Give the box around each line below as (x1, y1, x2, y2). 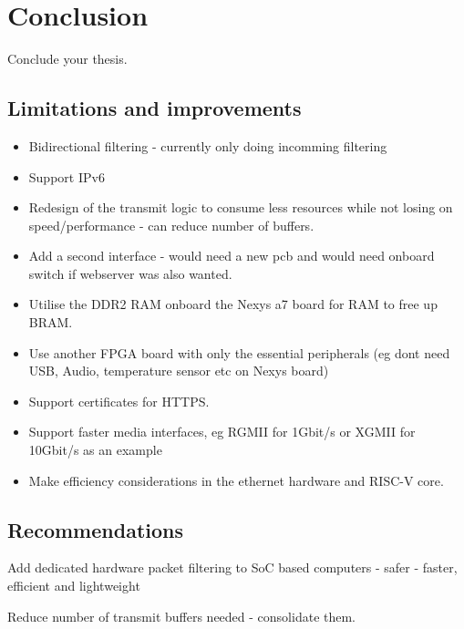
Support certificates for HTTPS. (28, 391, 210, 410)
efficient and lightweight (7, 576, 140, 595)
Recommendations (7, 515, 183, 543)
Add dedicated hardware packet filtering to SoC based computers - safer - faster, (7, 558, 458, 577)
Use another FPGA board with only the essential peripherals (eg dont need (28, 343, 450, 362)
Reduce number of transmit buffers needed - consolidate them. (7, 606, 356, 625)
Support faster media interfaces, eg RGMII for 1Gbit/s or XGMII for (28, 422, 416, 441)
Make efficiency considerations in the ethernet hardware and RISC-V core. (28, 470, 444, 490)
